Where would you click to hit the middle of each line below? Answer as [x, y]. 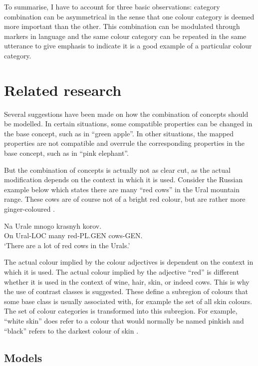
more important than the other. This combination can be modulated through [122, 26]
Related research [63, 90]
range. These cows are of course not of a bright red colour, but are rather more [125, 199]
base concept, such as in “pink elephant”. [66, 153]
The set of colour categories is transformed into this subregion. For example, [121, 311]
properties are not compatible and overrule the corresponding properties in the [125, 143]
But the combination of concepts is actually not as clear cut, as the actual [117, 170]
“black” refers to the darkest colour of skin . [71, 330]
